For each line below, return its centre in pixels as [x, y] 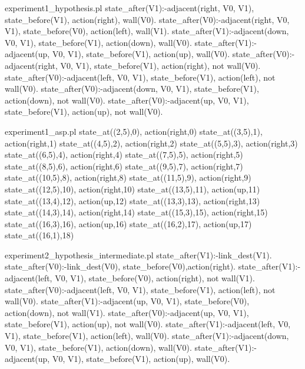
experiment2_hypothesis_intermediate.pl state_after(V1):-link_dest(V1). [138, 255]
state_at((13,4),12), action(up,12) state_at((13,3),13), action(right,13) [132, 200]
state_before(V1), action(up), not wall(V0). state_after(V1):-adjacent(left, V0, [148, 324]
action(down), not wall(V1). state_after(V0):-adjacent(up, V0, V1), [127, 312]
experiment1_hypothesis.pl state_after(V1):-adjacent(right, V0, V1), [130, 8]
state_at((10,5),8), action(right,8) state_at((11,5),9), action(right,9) [128, 177]
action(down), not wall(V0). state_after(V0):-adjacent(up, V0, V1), [127, 100]
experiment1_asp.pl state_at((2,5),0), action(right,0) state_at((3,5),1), [134, 131]
